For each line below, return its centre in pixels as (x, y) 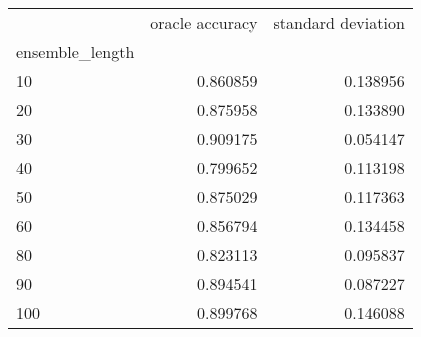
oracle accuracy (204, 22)
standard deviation (339, 22)
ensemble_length (75, 51)
